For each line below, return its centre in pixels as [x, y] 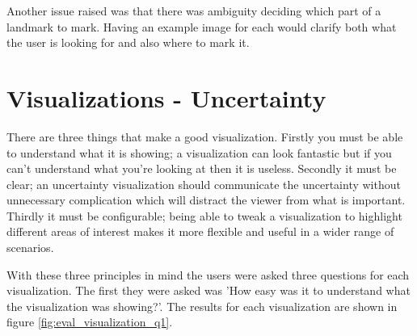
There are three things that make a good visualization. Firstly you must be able [205, 136]
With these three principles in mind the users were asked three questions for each [208, 274]
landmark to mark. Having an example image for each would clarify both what [202, 26]
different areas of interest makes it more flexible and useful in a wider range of [200, 231]
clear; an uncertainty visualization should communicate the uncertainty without [204, 184]
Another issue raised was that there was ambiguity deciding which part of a [194, 10]
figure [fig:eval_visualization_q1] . [90, 322]
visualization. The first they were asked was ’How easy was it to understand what [208, 290]
